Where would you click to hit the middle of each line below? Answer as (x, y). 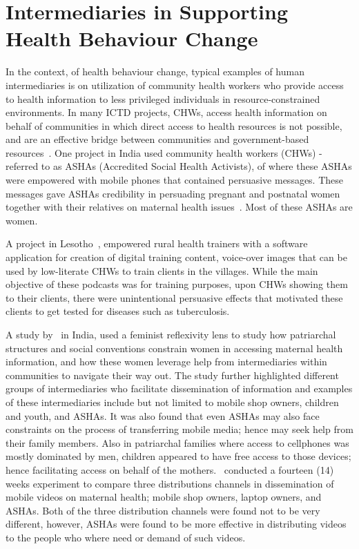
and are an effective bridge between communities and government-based (157, 139)
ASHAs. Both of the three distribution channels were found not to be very (163, 510)
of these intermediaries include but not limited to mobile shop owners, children (172, 402)
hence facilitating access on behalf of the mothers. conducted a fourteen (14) (170, 469)
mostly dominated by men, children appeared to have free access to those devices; (178, 456)
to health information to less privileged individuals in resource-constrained (163, 98)
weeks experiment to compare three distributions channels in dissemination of (170, 483)
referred (22, 166)
